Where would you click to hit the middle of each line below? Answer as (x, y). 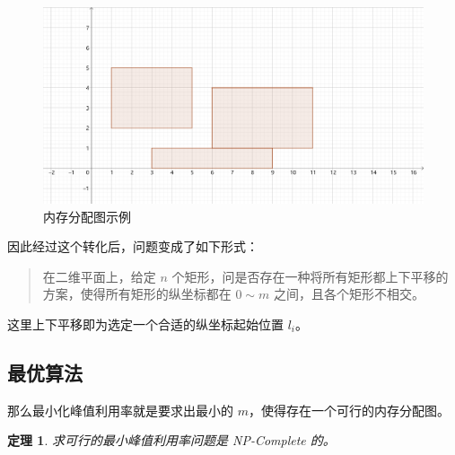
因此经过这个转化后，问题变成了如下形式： (133, 246)
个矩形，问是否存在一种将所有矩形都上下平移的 (310, 276)
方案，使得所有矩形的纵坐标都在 (137, 294)
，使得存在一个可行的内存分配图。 (349, 410)
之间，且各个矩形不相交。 (350, 294)
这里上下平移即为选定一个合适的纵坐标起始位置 (145, 324)
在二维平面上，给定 (99, 276)
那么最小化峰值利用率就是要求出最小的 (120, 410)
